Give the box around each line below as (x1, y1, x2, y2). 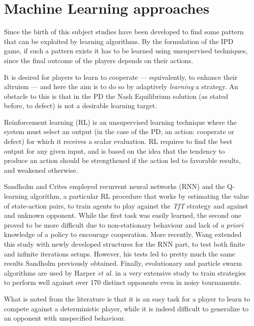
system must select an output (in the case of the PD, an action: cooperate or (4, 126, 234, 137)
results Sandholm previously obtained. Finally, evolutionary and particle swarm (4, 258, 242, 268)
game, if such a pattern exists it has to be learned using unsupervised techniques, (4, 46, 248, 56)
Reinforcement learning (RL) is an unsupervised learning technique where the (4, 116, 237, 127)
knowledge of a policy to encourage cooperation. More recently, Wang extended (4, 229, 242, 239)
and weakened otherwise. (4, 164, 78, 175)
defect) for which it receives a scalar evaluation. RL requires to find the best (4, 136, 232, 146)
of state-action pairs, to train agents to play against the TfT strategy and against (4, 200, 248, 210)
